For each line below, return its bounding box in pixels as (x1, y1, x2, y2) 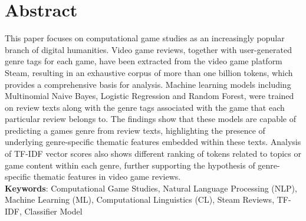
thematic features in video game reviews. (33, 170, 181, 183)
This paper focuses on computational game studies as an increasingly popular (5, 32, 285, 44)
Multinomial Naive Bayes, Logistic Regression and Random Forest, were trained (5, 90, 294, 102)
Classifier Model (24, 205, 83, 217)
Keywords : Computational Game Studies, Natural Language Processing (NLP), (5, 182, 297, 194)
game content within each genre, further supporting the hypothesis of (5, 159, 255, 171)
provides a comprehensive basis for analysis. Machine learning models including (5, 78, 291, 90)
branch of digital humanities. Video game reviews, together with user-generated (5, 43, 292, 55)
